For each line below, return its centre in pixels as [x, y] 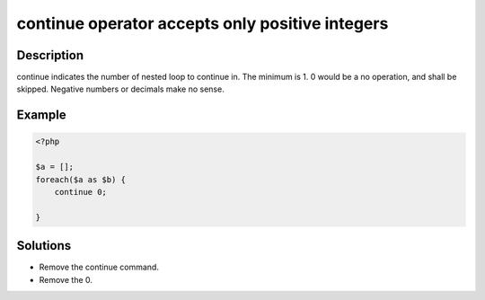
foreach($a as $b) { [80, 179]
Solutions [44, 246]
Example [41, 115]
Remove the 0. [66, 279]
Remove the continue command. [99, 267]
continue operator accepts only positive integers [203, 23]
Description [50, 55]
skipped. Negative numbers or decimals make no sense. [120, 89]
